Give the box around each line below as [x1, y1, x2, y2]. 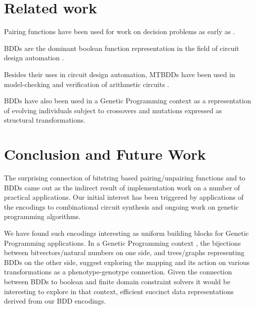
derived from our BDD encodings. [4, 296, 106, 306]
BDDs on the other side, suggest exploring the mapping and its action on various [4, 257, 250, 267]
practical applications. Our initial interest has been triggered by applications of [4, 192, 244, 202]
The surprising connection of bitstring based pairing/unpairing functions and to [4, 173, 246, 182]
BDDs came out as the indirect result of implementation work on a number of [4, 182, 240, 192]
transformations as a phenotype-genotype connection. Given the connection [4, 266, 232, 277]
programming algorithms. [4, 211, 81, 221]
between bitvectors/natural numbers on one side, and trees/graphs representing [4, 247, 245, 258]
